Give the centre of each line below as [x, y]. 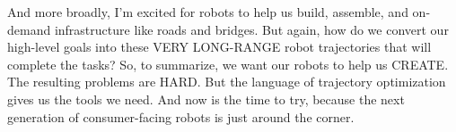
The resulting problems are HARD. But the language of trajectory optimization [227, 82]
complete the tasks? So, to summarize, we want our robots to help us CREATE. [228, 64]
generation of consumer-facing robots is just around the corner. [181, 116]
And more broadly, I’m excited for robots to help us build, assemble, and [208, 12]
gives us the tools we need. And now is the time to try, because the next [206, 99]
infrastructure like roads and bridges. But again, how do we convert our [251, 29]
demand [29, 29]
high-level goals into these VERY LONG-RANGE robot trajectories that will [219, 47]
